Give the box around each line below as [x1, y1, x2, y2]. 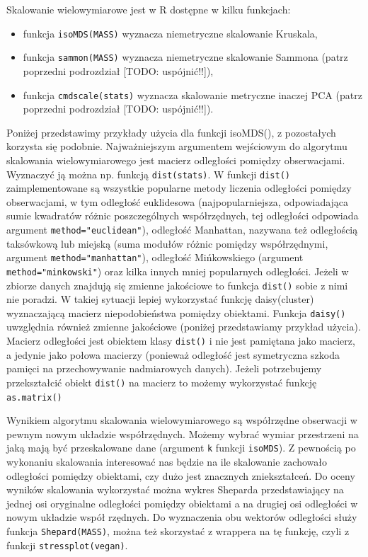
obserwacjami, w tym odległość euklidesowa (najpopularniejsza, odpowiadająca [6, 194, 349, 209]
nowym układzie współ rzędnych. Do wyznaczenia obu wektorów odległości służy [6, 510, 357, 524]
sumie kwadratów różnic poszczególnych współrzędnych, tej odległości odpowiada [6, 208, 359, 223]
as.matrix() [6, 392, 62, 403]
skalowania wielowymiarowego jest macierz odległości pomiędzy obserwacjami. [6, 152, 345, 167]
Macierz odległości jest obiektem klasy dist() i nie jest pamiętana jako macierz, [6, 333, 355, 348]
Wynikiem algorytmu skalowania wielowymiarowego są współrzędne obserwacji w [6, 413, 357, 427]
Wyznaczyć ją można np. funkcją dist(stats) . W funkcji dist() [6, 166, 290, 181]
